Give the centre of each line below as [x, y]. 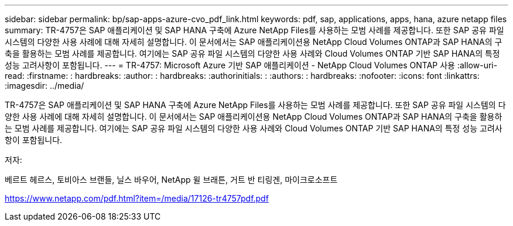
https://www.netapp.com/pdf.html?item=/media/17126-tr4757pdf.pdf [137, 198]
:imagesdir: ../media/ [45, 86]
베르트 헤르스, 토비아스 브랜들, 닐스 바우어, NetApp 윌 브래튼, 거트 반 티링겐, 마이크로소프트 [171, 180]
